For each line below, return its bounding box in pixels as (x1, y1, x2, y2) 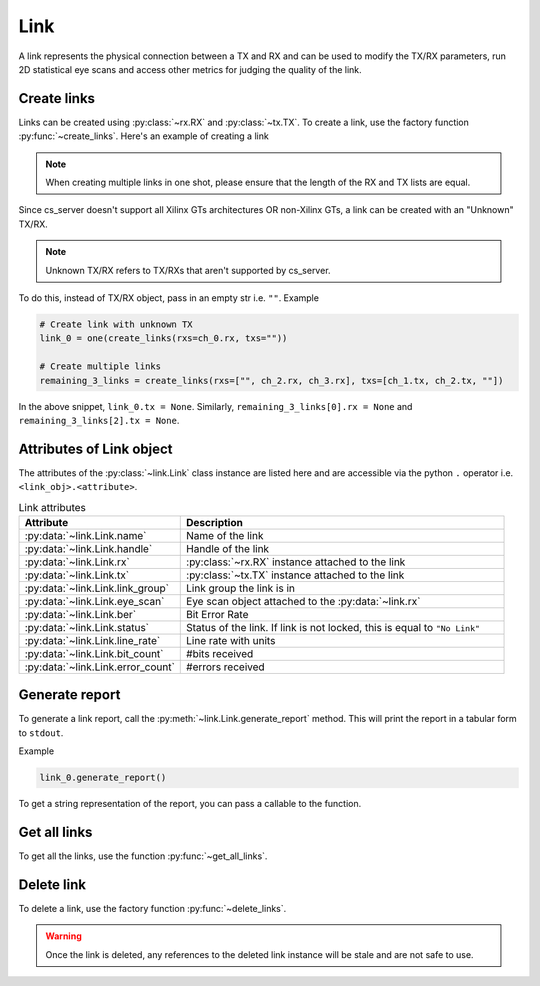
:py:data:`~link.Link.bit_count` (24, 646, 164, 660)
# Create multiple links (39, 361, 162, 372)
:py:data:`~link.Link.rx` (24, 555, 130, 569)
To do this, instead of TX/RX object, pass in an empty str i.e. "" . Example (18, 291, 320, 304)
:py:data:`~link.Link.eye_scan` (24, 594, 165, 608)
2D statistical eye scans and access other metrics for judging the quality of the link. (18, 63, 362, 75)
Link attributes (18, 500, 87, 514)
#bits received (186, 646, 254, 660)
